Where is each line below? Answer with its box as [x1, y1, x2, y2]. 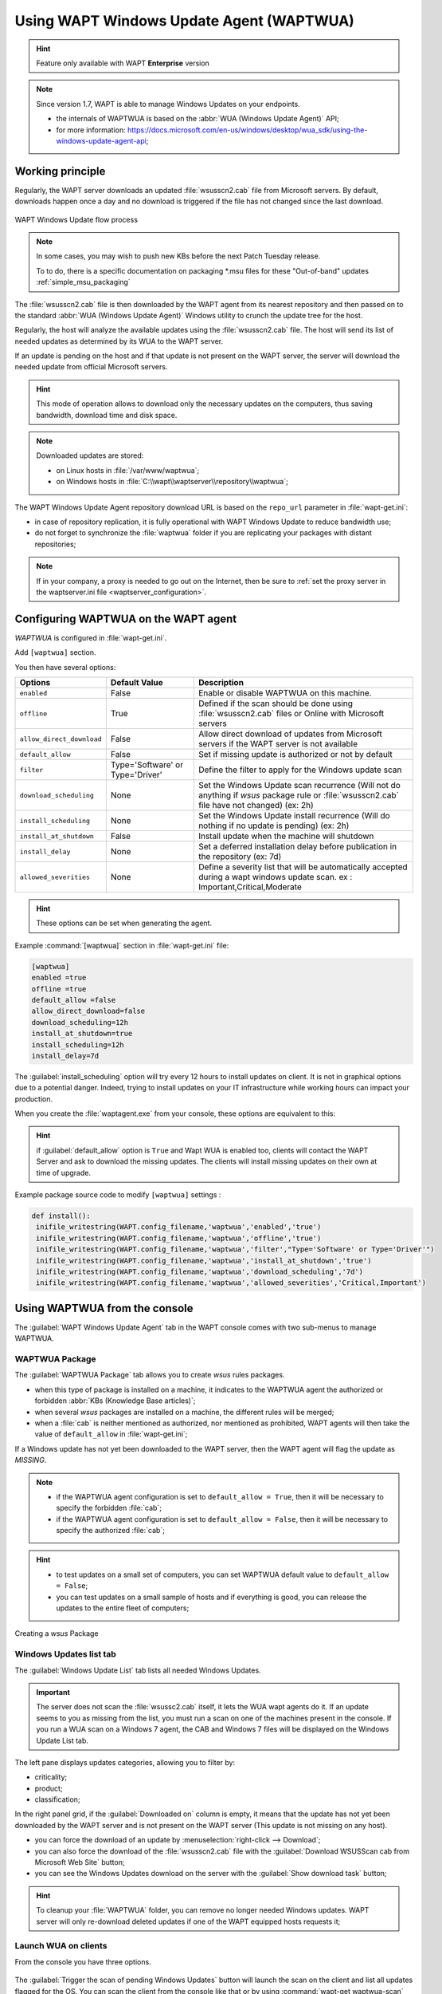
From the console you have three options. [14, 1957, 151, 1966]
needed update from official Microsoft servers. [14, 362, 168, 372]
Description [198, 677, 244, 688]
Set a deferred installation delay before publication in [198, 841, 397, 853]
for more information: [56, 124, 127, 135]
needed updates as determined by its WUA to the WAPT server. [14, 336, 224, 346]
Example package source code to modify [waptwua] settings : [14, 1190, 221, 1200]
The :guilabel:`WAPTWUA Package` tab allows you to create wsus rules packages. [14, 1370, 285, 1380]
